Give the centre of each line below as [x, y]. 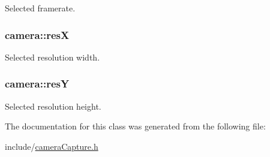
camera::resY [37, 84]
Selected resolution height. [53, 106]
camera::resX [37, 34]
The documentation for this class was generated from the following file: [135, 126]
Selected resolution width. [52, 57]
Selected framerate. [40, 8]
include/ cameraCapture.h [52, 146]
